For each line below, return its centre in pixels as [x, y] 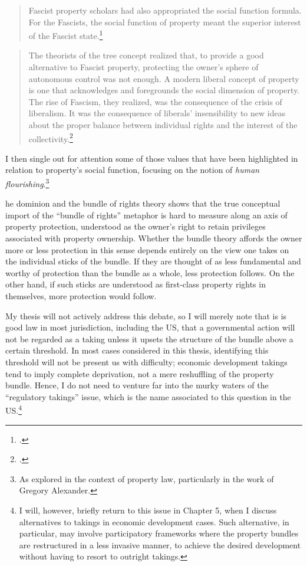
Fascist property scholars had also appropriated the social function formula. [165, 10]
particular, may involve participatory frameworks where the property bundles [159, 533]
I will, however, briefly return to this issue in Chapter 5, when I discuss [148, 510]
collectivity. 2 [51, 138]
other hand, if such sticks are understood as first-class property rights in [136, 284]
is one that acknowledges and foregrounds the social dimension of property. [164, 90]
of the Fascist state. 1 [66, 35]
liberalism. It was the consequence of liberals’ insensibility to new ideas [157, 113]
